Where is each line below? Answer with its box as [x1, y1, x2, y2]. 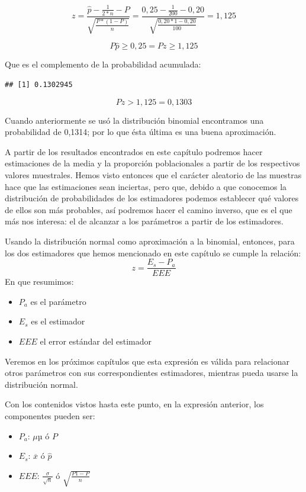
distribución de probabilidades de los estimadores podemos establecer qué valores [5, 192, 299, 204]
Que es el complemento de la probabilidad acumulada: [5, 58, 201, 70]
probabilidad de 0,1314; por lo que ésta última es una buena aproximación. [5, 126, 276, 138]
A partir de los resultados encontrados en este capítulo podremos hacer [5, 145, 263, 157]
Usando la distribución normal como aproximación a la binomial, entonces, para [5, 235, 295, 247]
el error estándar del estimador [40, 335, 152, 348]
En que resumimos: [5, 275, 74, 288]
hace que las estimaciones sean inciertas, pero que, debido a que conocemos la [5, 180, 287, 192]
